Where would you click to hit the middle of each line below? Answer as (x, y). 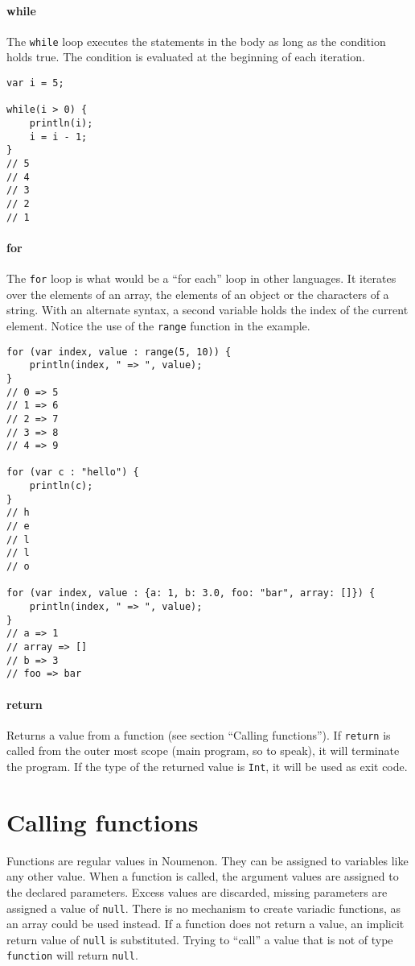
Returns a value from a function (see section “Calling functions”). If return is (199, 734)
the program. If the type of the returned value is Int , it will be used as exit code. (207, 767)
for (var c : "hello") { (73, 473)
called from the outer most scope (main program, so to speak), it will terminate (203, 750)
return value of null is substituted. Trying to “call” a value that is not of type (200, 939)
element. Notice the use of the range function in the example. (158, 325)
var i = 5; (35, 83)
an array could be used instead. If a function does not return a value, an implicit (205, 924)
